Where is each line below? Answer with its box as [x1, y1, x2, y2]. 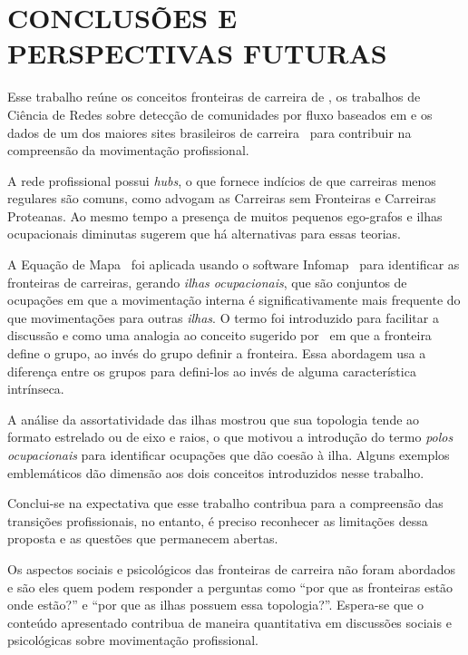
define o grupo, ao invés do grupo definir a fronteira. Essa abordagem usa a [7, 344, 426, 363]
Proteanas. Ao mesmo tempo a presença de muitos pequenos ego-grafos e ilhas [7, 206, 443, 225]
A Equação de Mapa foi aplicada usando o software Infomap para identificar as [7, 255, 460, 274]
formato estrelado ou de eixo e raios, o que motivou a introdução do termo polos [7, 427, 453, 446]
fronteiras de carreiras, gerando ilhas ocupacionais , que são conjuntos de [7, 272, 407, 291]
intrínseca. [7, 379, 64, 398]
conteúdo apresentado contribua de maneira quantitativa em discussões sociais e [7, 612, 452, 631]
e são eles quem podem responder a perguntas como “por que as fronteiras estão [7, 577, 453, 596]
